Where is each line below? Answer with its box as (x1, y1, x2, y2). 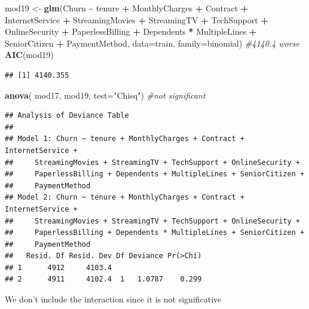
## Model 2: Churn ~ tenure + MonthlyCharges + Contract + (5, 193, 244, 202)
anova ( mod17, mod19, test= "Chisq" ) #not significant (5, 88, 206, 101)
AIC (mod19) (5, 48, 54, 61)
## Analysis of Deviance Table (5, 111, 129, 120)
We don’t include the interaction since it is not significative (5, 293, 222, 305)
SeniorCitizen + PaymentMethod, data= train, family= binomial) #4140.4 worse (5, 36, 299, 49)
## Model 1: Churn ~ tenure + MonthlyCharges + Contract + (5, 134, 244, 143)
